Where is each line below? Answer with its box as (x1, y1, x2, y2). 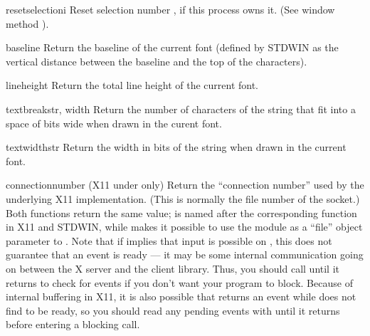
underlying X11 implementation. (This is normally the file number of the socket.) (6, 191, 360, 206)
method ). (6, 16, 49, 31)
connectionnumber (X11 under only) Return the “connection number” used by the (6, 177, 364, 192)
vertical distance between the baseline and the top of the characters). (6, 53, 307, 68)
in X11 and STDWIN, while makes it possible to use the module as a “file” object (6, 219, 363, 234)
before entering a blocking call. (6, 317, 140, 332)
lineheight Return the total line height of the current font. (6, 78, 259, 93)
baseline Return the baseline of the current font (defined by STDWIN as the (6, 40, 339, 55)
